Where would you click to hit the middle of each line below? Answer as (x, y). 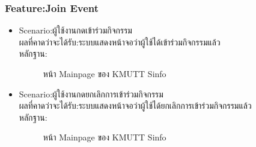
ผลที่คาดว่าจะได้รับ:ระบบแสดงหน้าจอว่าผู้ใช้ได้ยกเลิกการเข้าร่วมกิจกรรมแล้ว (135, 105)
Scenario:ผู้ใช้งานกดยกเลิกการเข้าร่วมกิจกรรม (91, 94)
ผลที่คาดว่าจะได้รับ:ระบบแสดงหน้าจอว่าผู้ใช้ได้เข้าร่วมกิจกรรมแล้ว (120, 42)
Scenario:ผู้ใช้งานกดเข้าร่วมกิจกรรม (75, 30)
